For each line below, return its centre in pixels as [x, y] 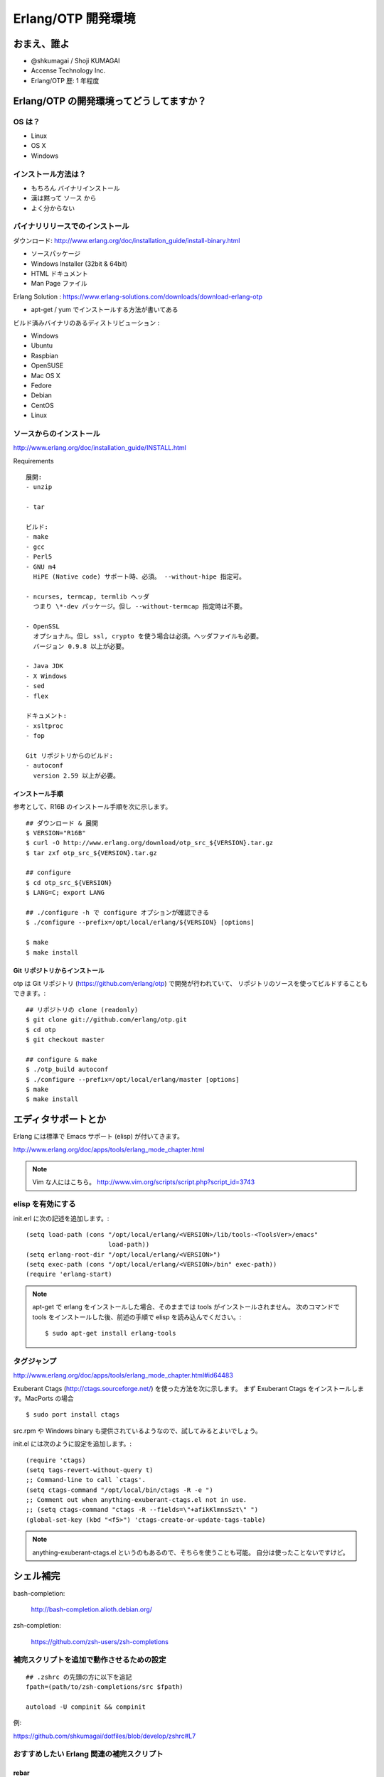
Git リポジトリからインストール [59, 970]
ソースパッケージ [56, 254]
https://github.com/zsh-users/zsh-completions [100, 1641]
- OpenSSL [43, 626]
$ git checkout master [65, 1039]
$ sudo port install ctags [73, 1415]
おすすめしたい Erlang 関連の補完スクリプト [88, 1754]
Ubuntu [42, 345]
